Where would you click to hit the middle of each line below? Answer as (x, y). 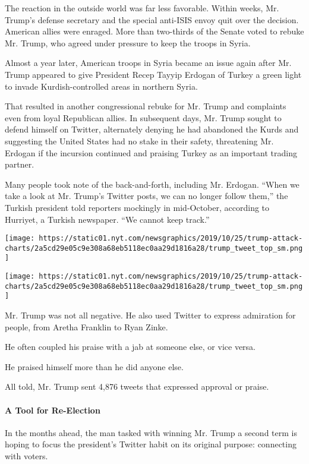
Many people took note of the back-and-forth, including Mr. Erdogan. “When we (152, 184)
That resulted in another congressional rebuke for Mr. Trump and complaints (146, 106)
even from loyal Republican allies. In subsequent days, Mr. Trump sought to (143, 117)
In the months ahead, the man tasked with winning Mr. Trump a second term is (151, 432)
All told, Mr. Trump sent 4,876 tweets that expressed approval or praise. (137, 386)
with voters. (26, 455)
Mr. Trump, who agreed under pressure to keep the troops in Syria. (128, 42)
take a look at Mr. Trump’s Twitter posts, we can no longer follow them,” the (146, 196)
